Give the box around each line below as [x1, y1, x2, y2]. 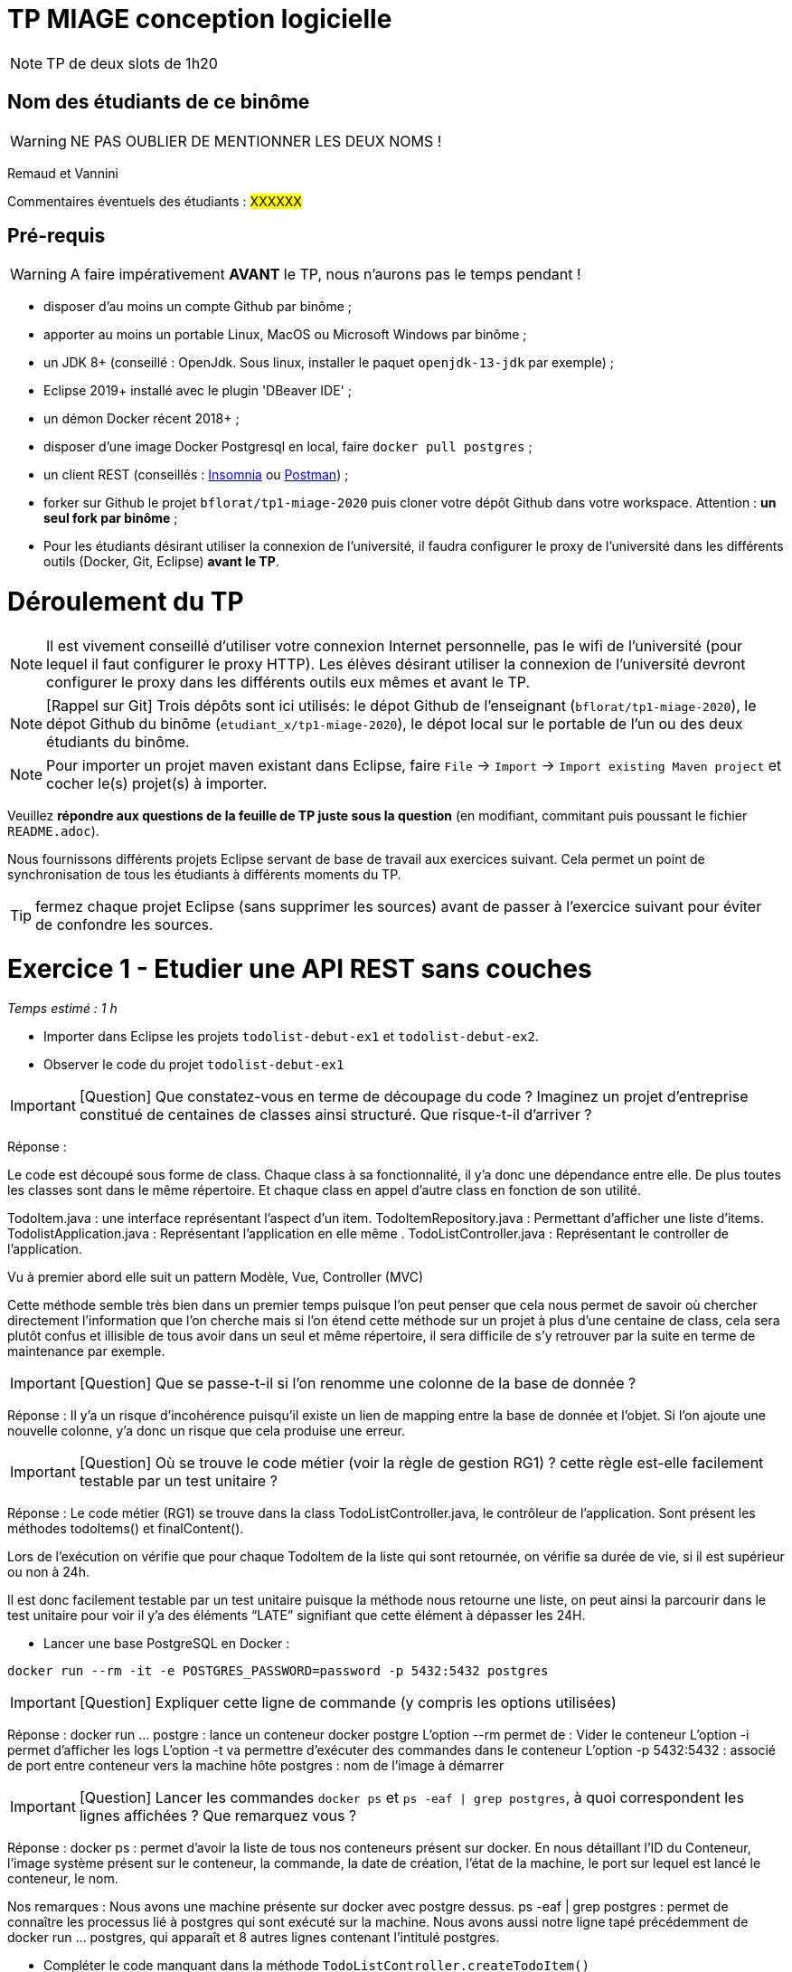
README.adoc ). [7, 822, 99, 839]
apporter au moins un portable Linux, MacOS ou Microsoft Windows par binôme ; [43, 327, 527, 343]
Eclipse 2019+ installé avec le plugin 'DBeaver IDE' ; [43, 383, 352, 399]
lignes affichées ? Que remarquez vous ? [79, 1806, 357, 1825]
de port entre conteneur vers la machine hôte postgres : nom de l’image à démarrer [7, 1758, 504, 1774]
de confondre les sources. [35, 915, 213, 934]
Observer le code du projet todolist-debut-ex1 [43, 1057, 344, 1073]
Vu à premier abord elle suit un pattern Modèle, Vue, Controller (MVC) [7, 1269, 424, 1285]
